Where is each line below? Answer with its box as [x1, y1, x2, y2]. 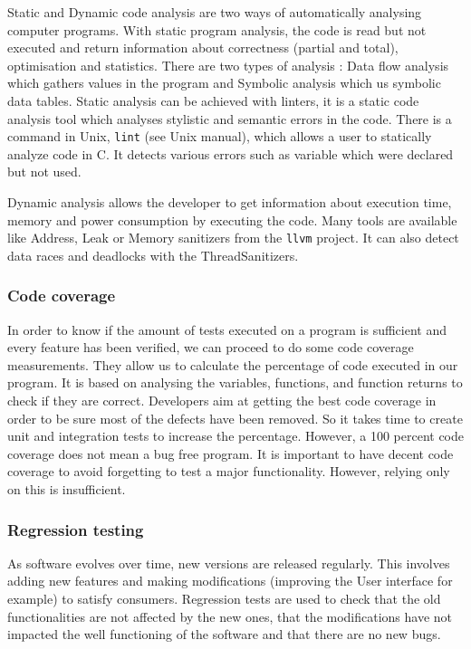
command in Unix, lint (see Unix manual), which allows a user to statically [7, 127, 432, 146]
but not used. [7, 162, 82, 181]
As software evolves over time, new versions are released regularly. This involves [7, 553, 450, 572]
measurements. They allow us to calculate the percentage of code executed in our [7, 355, 458, 374]
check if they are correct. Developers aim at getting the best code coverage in [7, 391, 437, 410]
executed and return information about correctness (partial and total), [7, 38, 399, 57]
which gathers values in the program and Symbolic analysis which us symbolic [7, 73, 441, 92]
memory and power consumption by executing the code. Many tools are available [7, 210, 457, 229]
